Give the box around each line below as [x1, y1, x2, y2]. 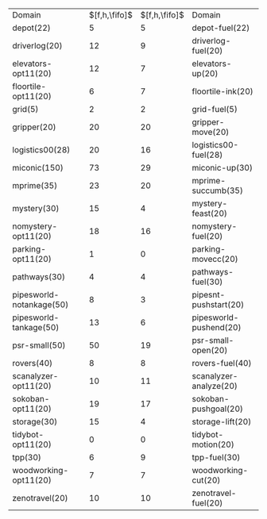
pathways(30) [12, 271, 66, 283]
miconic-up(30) [192, 163, 253, 174]
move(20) [192, 127, 230, 138]
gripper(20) [12, 121, 57, 133]
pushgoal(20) [192, 403, 244, 414]
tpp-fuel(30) [192, 452, 241, 463]
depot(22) [12, 22, 51, 33]
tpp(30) [12, 452, 42, 463]
